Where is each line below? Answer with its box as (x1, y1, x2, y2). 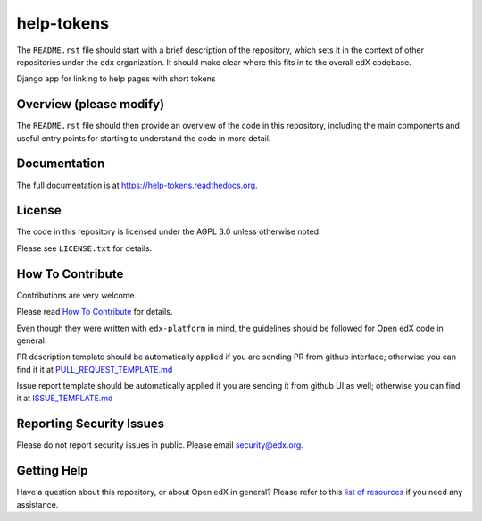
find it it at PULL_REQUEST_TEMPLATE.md (16, 364, 173, 374)
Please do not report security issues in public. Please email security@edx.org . (16, 440, 303, 450)
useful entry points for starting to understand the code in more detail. (16, 132, 271, 143)
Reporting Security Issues (16, 416, 165, 432)
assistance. (16, 499, 59, 509)
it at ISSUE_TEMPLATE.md (16, 393, 113, 404)
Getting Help (16, 463, 88, 478)
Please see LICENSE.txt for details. (16, 242, 153, 254)
